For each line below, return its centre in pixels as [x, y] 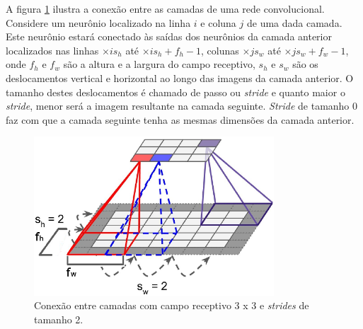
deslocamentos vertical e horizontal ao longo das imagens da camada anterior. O [180, 77]
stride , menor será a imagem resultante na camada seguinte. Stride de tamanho [178, 106]
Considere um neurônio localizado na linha [98, 22]
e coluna [218, 22]
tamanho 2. [59, 319]
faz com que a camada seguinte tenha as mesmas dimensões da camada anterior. [180, 119]
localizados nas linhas [52, 50]
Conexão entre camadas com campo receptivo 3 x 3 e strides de [172, 305]
